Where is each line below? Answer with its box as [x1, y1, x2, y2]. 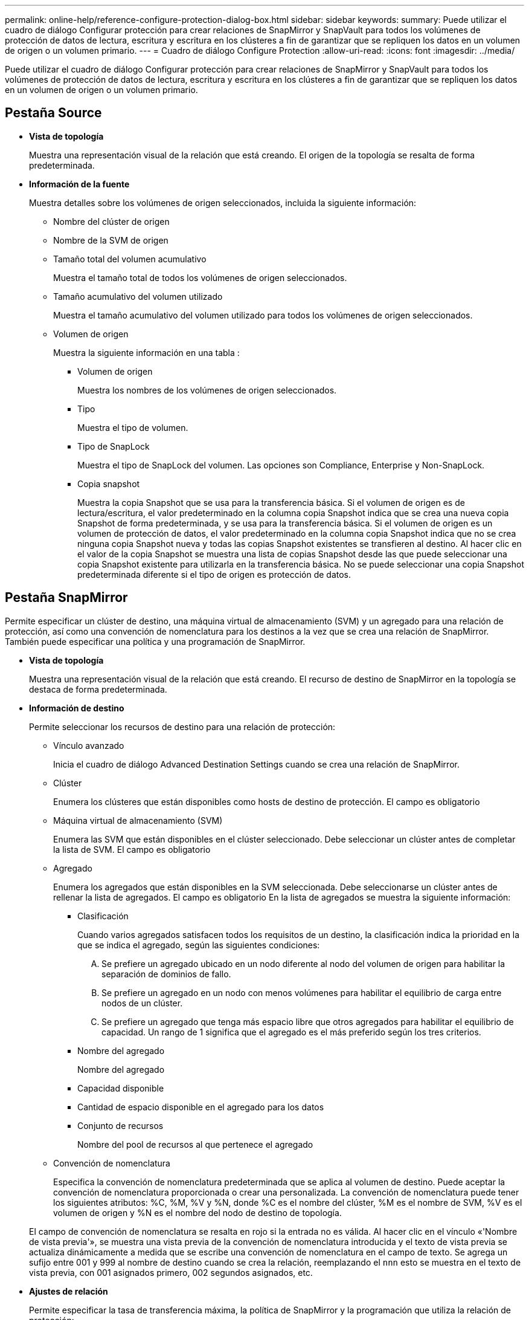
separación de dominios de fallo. [101, 968, 231, 979]
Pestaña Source [5, 105, 102, 121]
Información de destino [29, 702, 124, 713]
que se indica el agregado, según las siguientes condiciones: [77, 939, 320, 950]
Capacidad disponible [77, 1082, 164, 1093]
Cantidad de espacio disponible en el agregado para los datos [77, 1101, 324, 1112]
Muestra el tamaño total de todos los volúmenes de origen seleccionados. [53, 272, 347, 283]
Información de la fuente [29, 178, 130, 189]
